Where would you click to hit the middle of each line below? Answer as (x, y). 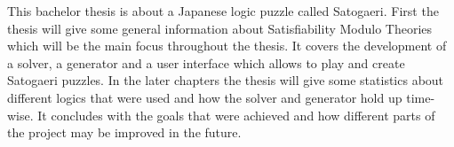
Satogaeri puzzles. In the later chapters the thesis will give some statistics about (226, 80)
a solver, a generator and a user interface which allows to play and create (206, 62)
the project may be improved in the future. (124, 132)
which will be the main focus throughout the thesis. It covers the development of (227, 46)
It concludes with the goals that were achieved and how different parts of (236, 115)
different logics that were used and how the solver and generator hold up (205, 97)
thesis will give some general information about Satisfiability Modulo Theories (220, 28)
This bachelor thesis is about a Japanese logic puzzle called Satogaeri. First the (223, 11)
